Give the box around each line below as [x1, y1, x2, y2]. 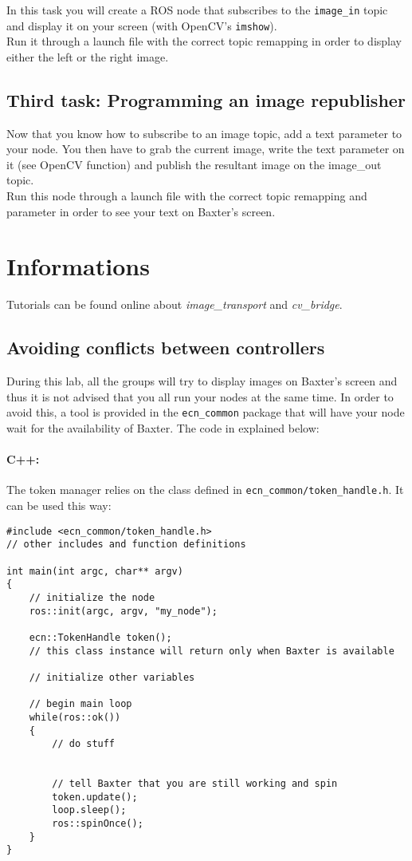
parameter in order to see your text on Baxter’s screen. [6, 203, 276, 219]
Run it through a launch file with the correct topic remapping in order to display [6, 33, 402, 49]
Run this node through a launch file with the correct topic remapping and [6, 188, 367, 204]
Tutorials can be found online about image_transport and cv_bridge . [6, 296, 343, 313]
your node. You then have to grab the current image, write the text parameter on [6, 140, 405, 157]
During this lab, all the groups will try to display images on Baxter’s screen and [6, 373, 398, 389]
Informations [6, 250, 150, 282]
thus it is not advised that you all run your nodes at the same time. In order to [6, 388, 394, 405]
